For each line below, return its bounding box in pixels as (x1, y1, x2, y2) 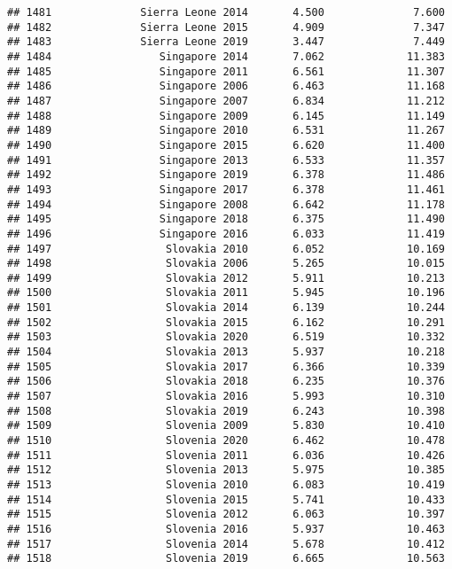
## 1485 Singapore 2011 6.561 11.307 (7, 65, 445, 78)
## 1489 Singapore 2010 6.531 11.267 (7, 124, 445, 137)
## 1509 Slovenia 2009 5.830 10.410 (7, 419, 445, 433)
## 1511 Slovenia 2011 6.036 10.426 (7, 448, 445, 462)
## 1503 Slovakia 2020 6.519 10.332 (7, 331, 445, 344)
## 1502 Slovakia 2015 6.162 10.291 (7, 316, 445, 329)
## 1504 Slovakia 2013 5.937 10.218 (7, 346, 445, 359)
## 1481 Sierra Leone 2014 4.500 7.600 (7, 6, 445, 19)
